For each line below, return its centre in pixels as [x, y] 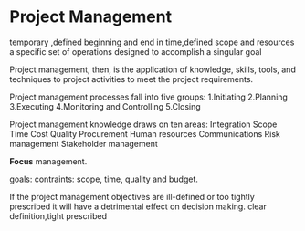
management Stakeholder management [84, 143]
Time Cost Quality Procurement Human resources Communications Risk [145, 133]
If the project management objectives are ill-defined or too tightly [132, 196]
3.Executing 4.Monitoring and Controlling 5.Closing [105, 106]
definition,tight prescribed [58, 215]
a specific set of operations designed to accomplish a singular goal [136, 51]
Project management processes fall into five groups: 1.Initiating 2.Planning [148, 97]
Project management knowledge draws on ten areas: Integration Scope [143, 124]
